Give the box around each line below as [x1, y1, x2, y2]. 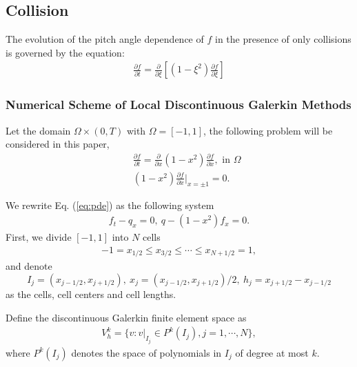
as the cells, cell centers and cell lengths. [6, 286, 176, 301]
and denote [6, 259, 52, 273]
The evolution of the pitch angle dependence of [6, 32, 204, 46]
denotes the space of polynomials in [71, 345, 222, 359]
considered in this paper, [6, 137, 110, 151]
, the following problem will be [203, 123, 333, 137]
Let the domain [6, 123, 71, 137]
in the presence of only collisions [214, 32, 351, 46]
